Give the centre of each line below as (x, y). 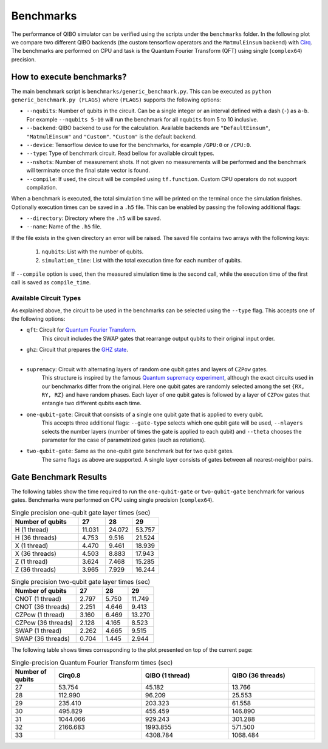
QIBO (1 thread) (168, 675)
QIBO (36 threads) (258, 675)
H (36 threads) (36, 538)
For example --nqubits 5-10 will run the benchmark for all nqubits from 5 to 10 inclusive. (142, 119)
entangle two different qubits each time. (92, 403)
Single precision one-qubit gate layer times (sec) (81, 512)
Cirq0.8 (69, 675)
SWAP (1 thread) (38, 631)
